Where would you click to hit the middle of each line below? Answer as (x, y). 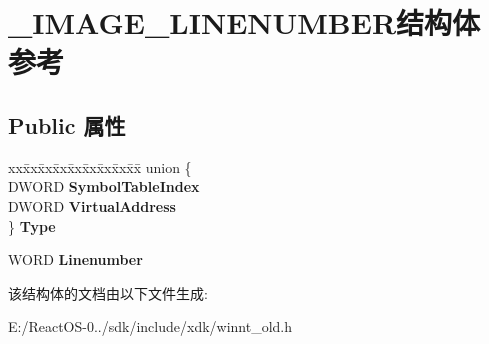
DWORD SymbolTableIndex (104, 186)
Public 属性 (67, 124)
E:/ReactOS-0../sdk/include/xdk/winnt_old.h (150, 326)
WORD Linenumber (75, 259)
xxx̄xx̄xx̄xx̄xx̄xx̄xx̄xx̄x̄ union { (100, 166)
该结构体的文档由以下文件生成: (108, 292)
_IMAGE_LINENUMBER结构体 (244, 22)
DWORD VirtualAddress (92, 205)
